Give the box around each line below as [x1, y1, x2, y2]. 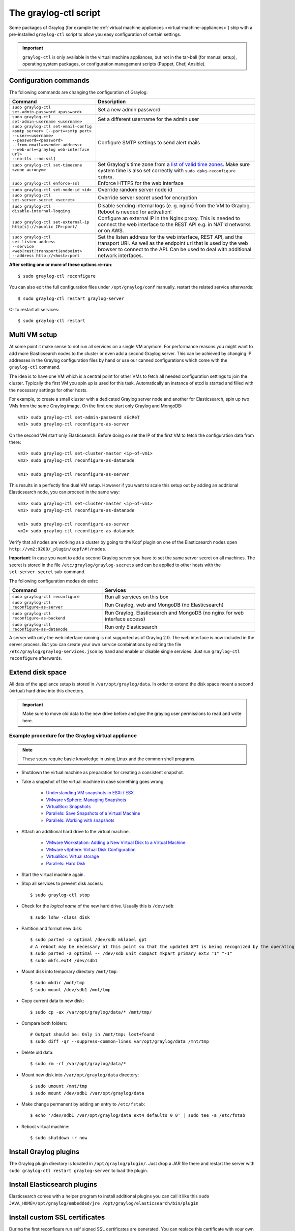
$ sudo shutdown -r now [30, 1135, 88, 1141]
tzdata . [97, 173, 114, 180]
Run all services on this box [105, 593, 169, 600]
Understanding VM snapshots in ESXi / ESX [46, 790, 134, 796]
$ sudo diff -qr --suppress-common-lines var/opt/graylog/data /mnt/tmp [30, 1038, 209, 1044]
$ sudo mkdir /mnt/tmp [30, 980, 85, 986]
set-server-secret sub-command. [9, 569, 86, 575]
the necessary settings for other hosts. [9, 387, 88, 393]
